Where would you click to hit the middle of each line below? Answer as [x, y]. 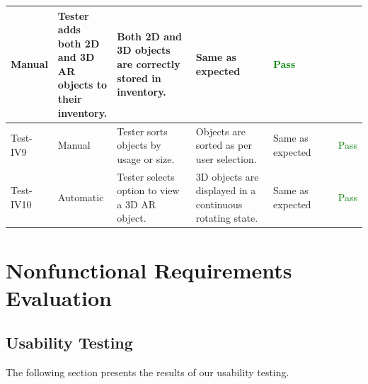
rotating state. [227, 218]
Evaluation [59, 297]
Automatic [81, 197]
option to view [148, 190]
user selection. [226, 158]
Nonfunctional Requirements [149, 270]
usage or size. [146, 158]
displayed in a [226, 190]
